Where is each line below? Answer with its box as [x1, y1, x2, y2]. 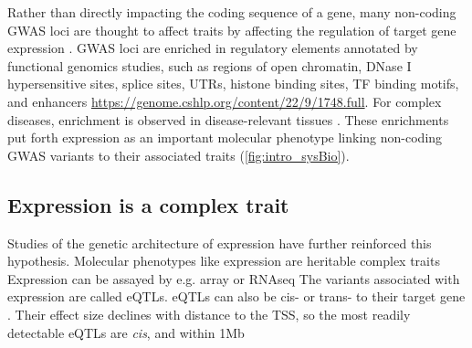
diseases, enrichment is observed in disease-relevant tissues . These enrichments [7, 110, 449, 129]
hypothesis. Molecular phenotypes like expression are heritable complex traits [7, 251, 440, 270]
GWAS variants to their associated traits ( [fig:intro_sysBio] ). [7, 145, 350, 164]
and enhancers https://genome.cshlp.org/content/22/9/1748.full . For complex [7, 91, 442, 111]
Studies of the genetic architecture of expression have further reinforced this [7, 233, 432, 252]
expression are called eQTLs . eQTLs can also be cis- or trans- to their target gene [7, 287, 466, 306]
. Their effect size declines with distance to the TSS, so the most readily [7, 304, 411, 323]
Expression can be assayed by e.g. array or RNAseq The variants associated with [7, 269, 460, 288]
